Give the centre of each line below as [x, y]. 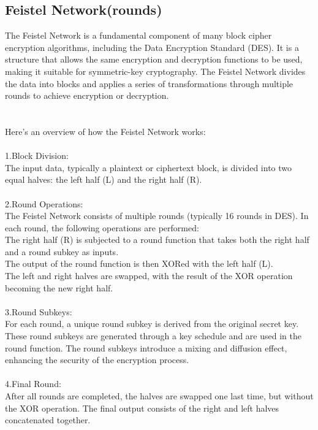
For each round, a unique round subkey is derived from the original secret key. [152, 324]
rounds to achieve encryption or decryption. [87, 95]
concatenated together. [48, 420]
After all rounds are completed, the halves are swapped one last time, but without [159, 396]
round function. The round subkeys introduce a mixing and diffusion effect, [146, 347]
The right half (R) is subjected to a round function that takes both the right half [157, 240]
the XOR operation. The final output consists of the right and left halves [142, 408]
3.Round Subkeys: [39, 311]
